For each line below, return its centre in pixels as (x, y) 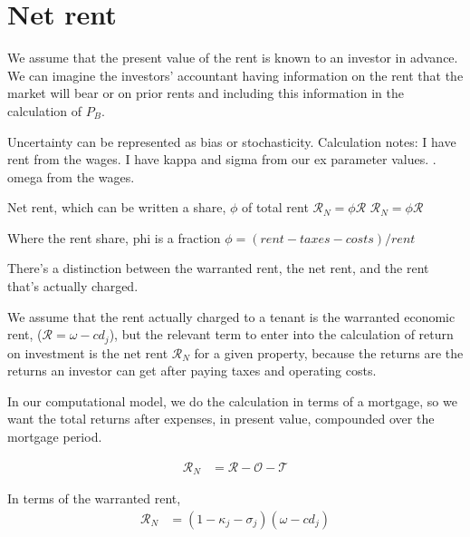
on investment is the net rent (88, 352)
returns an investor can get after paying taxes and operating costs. (192, 371)
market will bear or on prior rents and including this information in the (206, 93)
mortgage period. (55, 437)
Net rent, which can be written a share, (117, 207)
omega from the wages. (71, 176)
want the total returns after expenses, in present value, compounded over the (221, 419)
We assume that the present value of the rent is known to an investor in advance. (233, 58)
